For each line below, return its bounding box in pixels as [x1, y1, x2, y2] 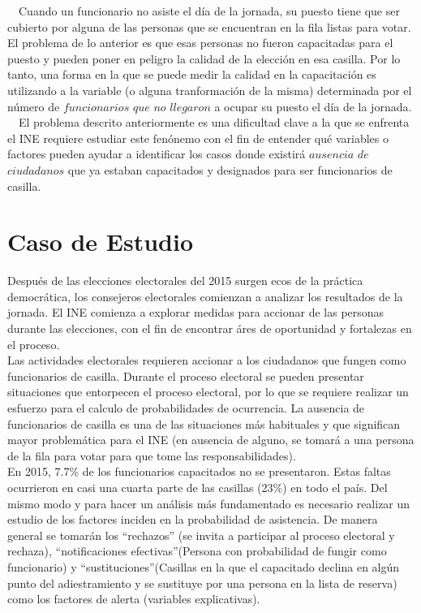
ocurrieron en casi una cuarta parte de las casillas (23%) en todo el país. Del [7, 478, 388, 495]
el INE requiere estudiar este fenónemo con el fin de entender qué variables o [7, 129, 389, 146]
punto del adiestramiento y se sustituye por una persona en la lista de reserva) [7, 574, 397, 591]
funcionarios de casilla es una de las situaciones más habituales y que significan [7, 415, 401, 432]
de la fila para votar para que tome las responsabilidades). [7, 447, 296, 464]
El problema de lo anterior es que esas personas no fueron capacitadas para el [7, 34, 393, 51]
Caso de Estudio [7, 225, 194, 258]
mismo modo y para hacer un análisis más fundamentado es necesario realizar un [7, 494, 410, 512]
